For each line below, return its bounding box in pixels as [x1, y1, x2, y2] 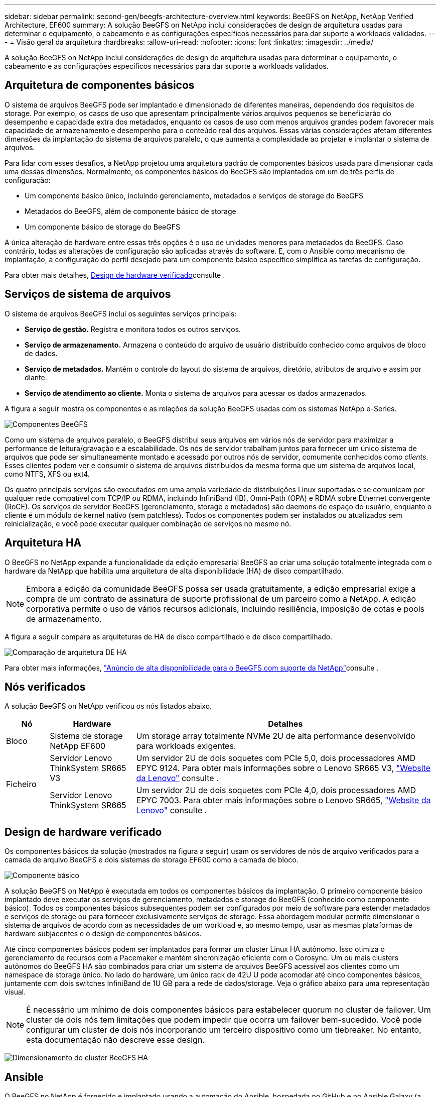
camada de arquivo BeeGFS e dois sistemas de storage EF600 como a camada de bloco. [5, 855, 299, 864]
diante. [25, 373, 47, 382]
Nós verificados [5, 680, 86, 693]
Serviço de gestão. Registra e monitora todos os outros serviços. [25, 324, 241, 334]
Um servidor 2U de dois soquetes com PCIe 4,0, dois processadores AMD [136, 785, 416, 796]
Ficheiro [6, 779, 37, 790]
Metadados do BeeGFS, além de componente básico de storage [25, 206, 236, 215]
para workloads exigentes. [136, 741, 236, 751]
